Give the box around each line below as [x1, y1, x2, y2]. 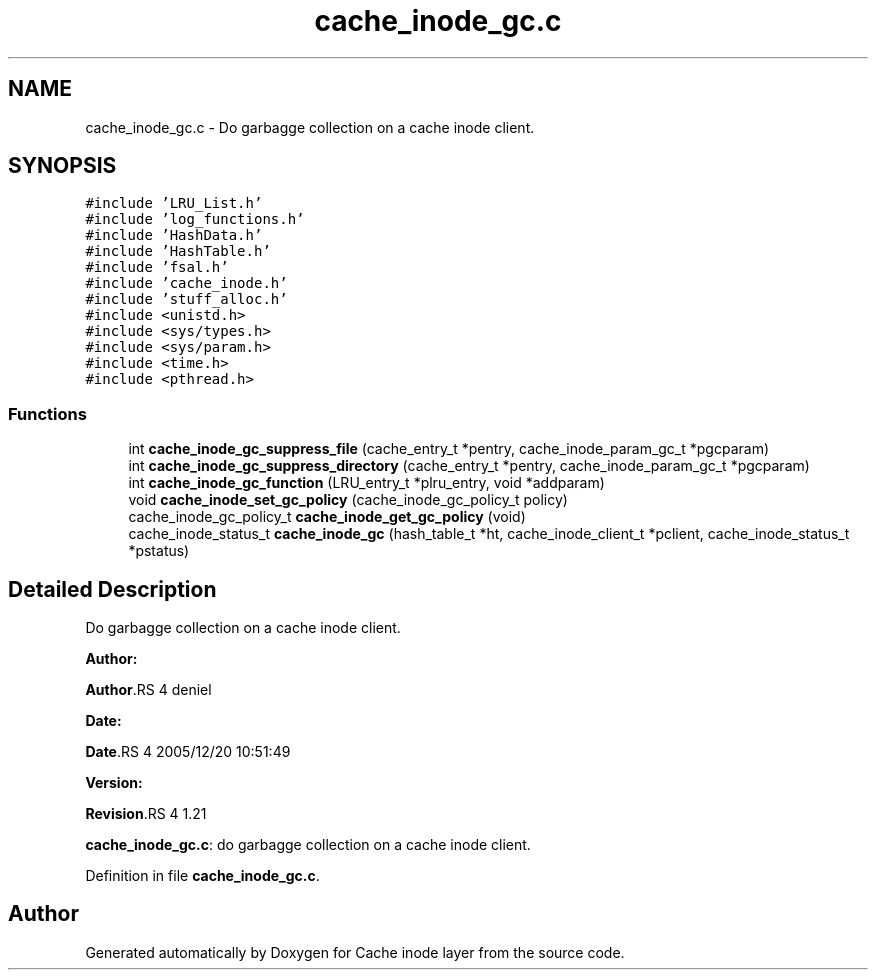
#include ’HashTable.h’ [85, 243, 271, 260]
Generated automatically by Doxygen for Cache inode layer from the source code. [85, 943, 625, 961]
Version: [85, 774, 143, 792]
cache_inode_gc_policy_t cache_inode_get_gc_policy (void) [128, 508, 526, 526]
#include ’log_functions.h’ [85, 211, 305, 228]
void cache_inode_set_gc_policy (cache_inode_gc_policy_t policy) [128, 491, 568, 509]
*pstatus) [128, 542, 190, 560]
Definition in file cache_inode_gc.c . [85, 867, 320, 885]
